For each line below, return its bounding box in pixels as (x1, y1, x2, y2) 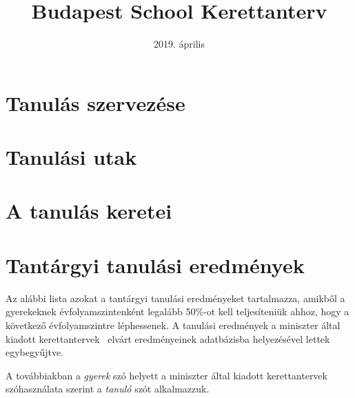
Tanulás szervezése (6, 88, 185, 117)
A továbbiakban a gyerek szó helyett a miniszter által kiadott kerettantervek (6, 368, 327, 382)
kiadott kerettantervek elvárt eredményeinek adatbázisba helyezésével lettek (6, 331, 330, 346)
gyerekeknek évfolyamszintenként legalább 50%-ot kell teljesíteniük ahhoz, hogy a (6, 304, 349, 319)
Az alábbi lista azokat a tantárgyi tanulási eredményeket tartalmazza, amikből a (6, 290, 345, 305)
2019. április (153, 37, 205, 51)
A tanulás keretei (6, 197, 172, 225)
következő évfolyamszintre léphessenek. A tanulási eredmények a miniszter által (6, 317, 341, 332)
